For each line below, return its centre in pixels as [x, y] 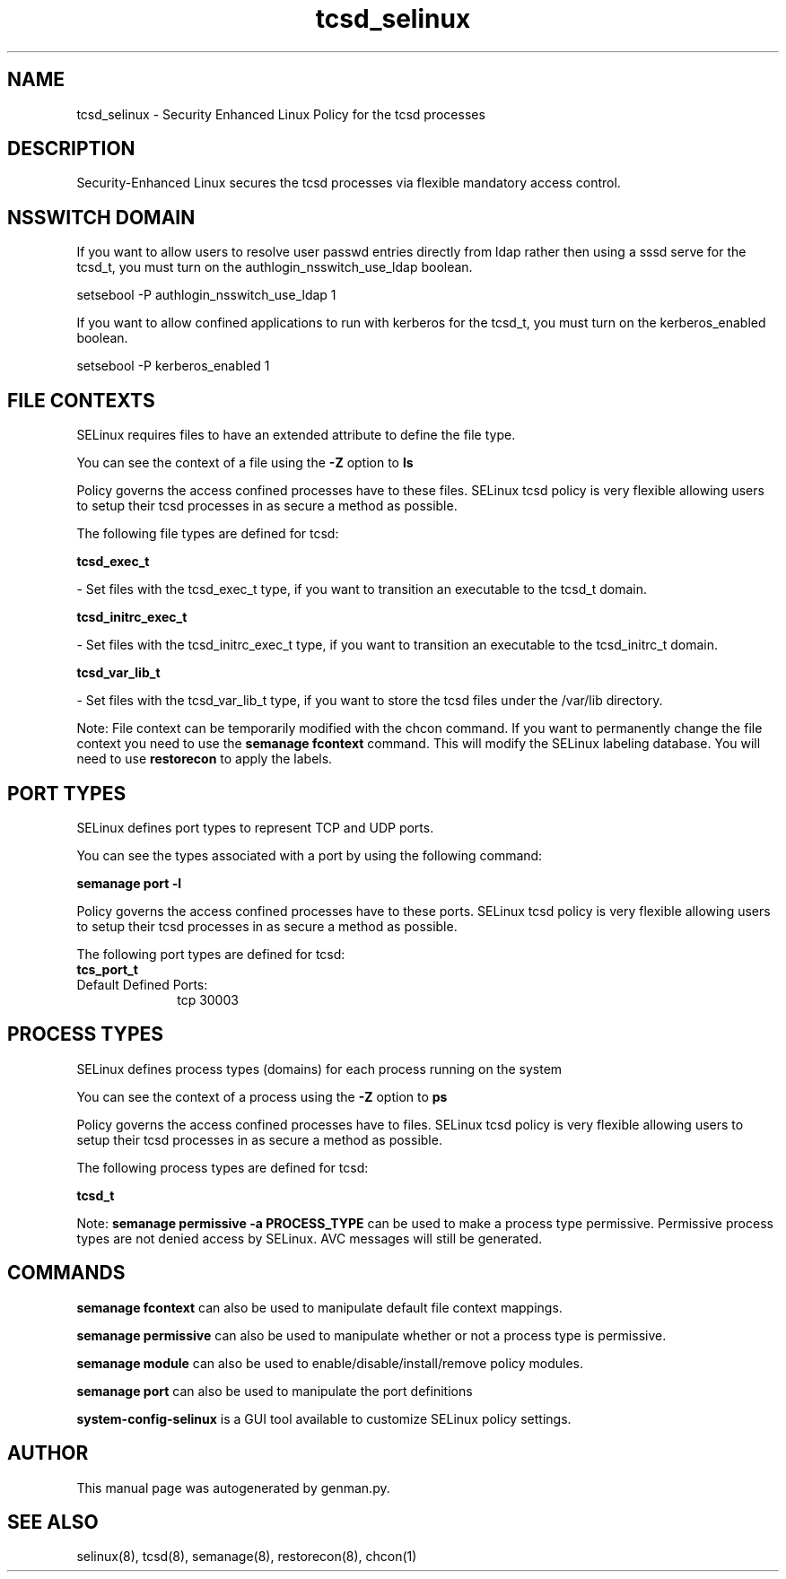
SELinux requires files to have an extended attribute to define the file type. [296, 435]
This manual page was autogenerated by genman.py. [233, 1487]
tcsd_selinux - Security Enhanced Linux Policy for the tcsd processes [281, 114]
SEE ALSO [53, 1522]
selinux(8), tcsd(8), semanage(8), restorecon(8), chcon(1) [247, 1557]
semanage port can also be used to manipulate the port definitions [275, 1391]
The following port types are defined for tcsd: [211, 954]
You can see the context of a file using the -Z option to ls [245, 463]
